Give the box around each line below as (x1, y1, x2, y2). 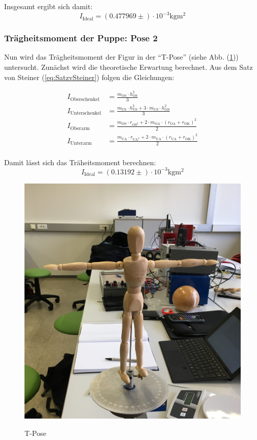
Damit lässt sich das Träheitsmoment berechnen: (4, 157, 156, 167)
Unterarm (70, 141, 92, 146)
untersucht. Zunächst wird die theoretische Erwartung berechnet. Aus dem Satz (4, 61, 253, 72)
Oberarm (70, 125, 90, 131)
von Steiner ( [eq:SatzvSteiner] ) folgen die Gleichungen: (4, 71, 174, 82)
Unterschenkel (70, 110, 101, 116)
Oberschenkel (70, 96, 99, 102)
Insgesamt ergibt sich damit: (4, 1, 93, 11)
